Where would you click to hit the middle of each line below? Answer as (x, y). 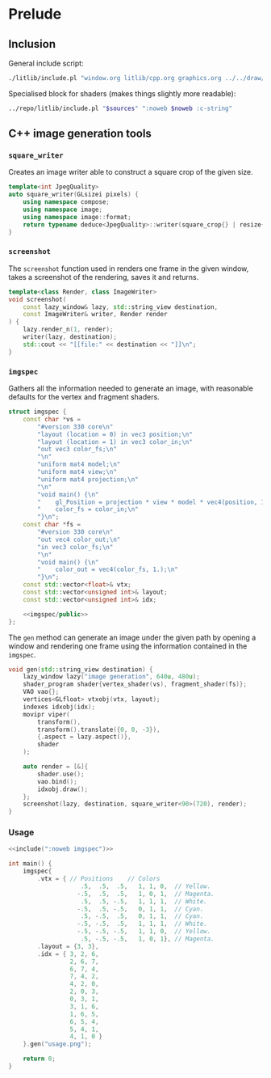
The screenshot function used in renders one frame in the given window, (129, 268)
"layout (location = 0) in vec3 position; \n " (115, 434)
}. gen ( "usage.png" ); (57, 1044)
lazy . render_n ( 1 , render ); (68, 330)
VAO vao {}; (41, 692)
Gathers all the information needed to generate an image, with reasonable (131, 388)
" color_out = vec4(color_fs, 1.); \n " (108, 570)
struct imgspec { (38, 412)
